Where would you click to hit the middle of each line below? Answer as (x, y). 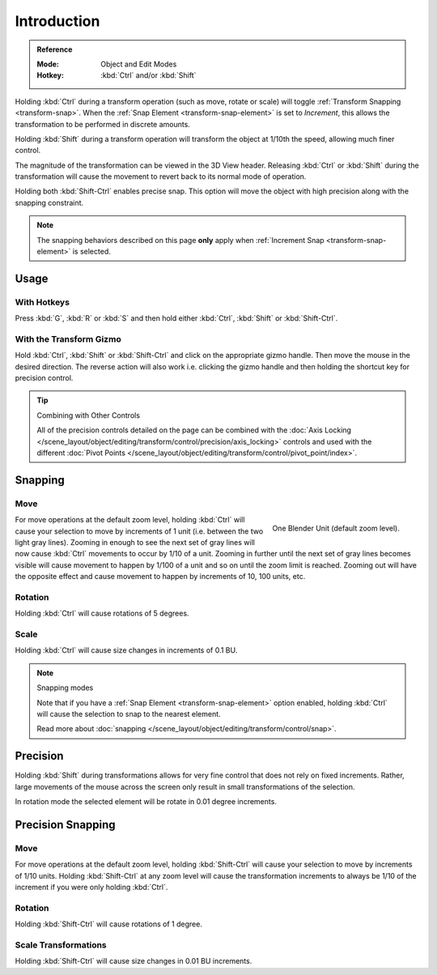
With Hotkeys (42, 302)
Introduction (57, 21)
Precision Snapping (66, 825)
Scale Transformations (61, 945)
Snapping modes (65, 688)
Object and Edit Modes (139, 64)
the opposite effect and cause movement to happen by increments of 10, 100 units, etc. (160, 577)
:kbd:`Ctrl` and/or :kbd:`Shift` (148, 75)
